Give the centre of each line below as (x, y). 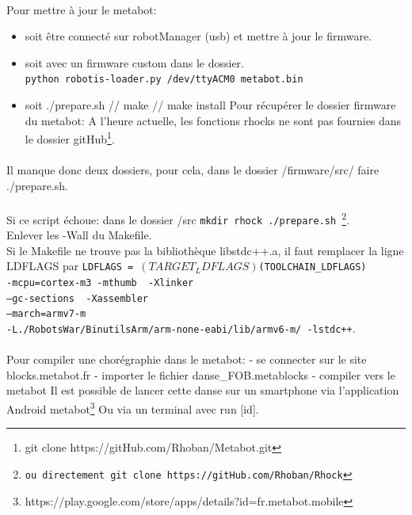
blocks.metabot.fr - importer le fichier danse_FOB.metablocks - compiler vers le (201, 374)
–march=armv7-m (46, 314)
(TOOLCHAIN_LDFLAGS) (313, 267)
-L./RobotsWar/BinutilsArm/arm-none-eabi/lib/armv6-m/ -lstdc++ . (181, 328)
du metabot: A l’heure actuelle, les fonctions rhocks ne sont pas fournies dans (213, 120)
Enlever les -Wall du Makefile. (79, 235)
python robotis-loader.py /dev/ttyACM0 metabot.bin (164, 80)
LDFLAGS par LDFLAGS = (70, 266)
